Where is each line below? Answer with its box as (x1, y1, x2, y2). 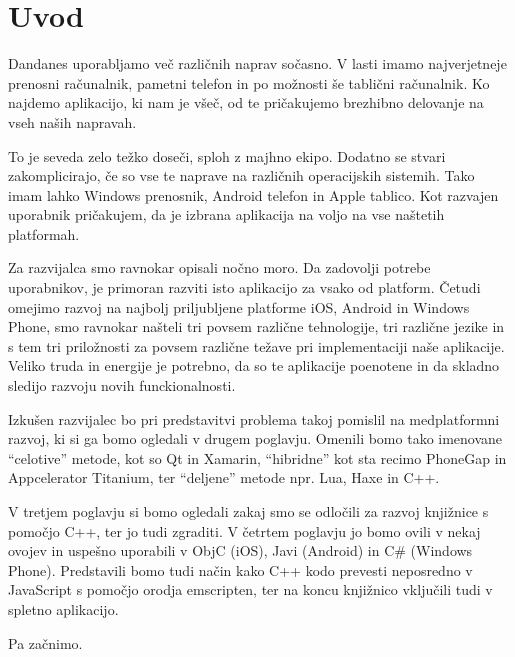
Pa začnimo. (8, 632, 83, 653)
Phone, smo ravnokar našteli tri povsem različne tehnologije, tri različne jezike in (8, 316, 505, 337)
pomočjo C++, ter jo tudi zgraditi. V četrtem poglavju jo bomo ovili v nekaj (8, 520, 481, 541)
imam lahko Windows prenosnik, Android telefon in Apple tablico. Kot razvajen (8, 184, 499, 205)
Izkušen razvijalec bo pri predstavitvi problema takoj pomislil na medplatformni (8, 408, 500, 429)
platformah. (8, 223, 80, 244)
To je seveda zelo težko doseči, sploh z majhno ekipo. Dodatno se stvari (8, 145, 446, 166)
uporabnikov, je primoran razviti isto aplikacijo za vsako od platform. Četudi (8, 277, 481, 298)
